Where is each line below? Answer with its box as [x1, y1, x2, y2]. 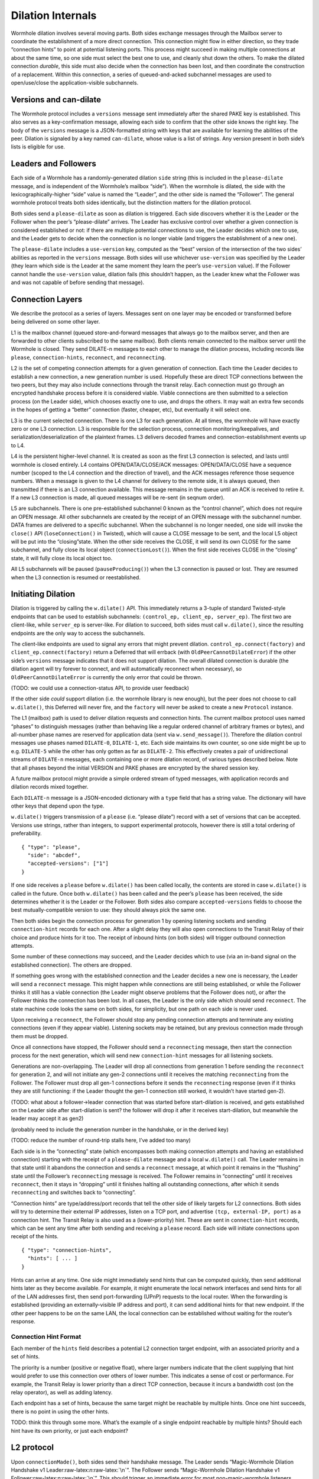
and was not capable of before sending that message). [11, 279, 145, 286]
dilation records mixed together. [11, 783, 89, 790]
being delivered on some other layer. [11, 318, 100, 325]
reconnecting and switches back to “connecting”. [11, 1189, 136, 1196]
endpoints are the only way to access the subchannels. [11, 629, 145, 637]
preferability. [11, 830, 42, 837]
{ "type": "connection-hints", [21, 1247, 112, 1254]
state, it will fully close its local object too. [11, 554, 112, 561]
